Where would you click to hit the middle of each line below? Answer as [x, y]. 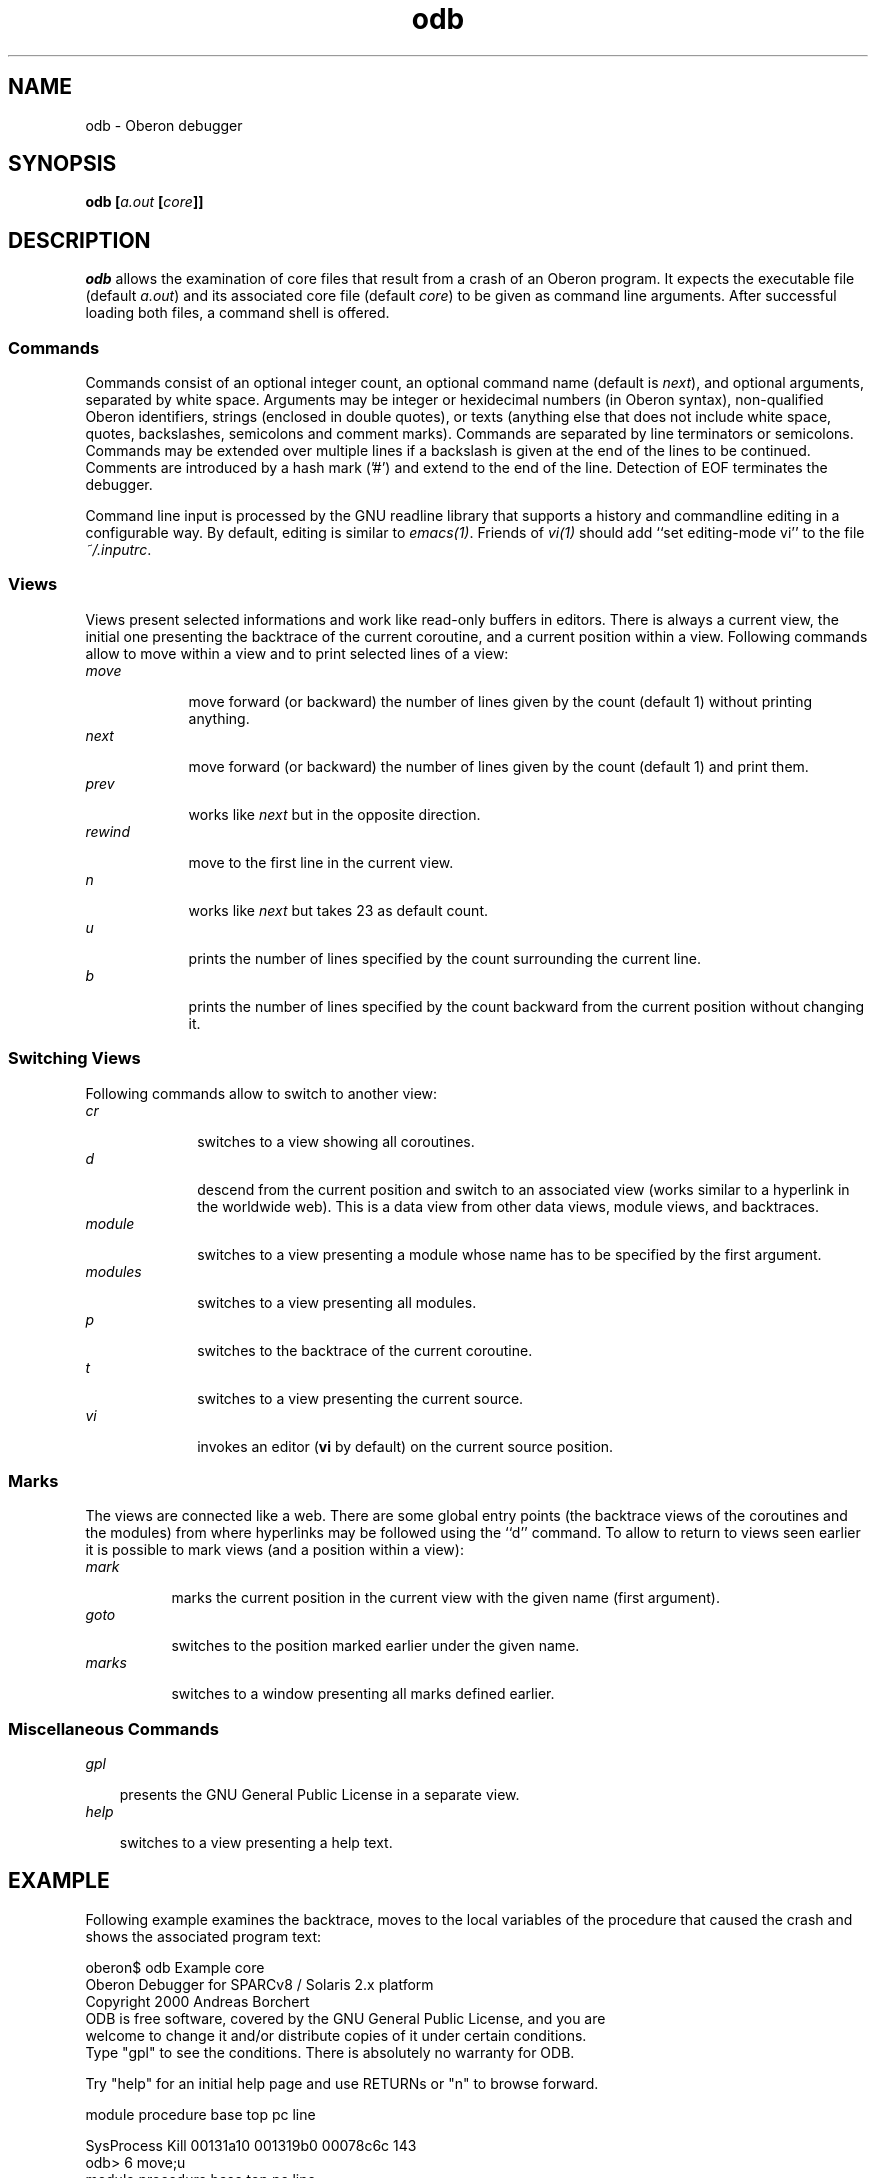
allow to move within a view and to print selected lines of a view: [297, 653]
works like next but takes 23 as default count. [338, 910]
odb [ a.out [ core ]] [144, 202]
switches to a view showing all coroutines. [336, 1141]
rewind [107, 831]
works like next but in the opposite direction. [334, 814]
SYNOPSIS [62, 164]
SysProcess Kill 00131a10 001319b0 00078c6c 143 [251, 2145]
